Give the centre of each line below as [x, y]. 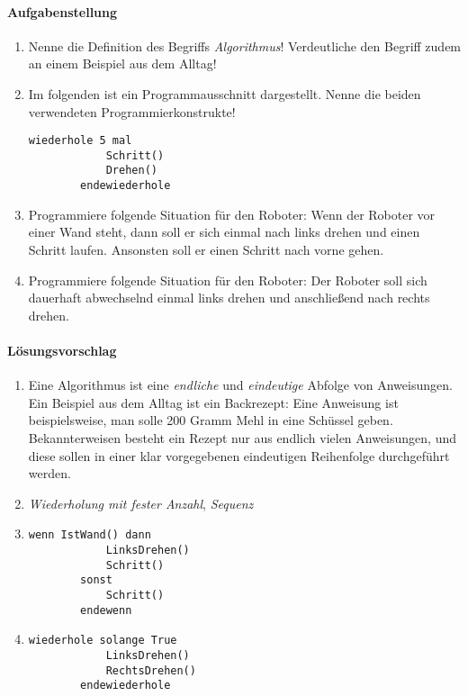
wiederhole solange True [103, 641]
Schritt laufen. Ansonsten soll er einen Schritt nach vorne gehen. [206, 249]
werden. [49, 473]
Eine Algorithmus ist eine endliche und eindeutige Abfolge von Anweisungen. [240, 385]
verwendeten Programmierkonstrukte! [132, 111]
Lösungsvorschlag [62, 350]
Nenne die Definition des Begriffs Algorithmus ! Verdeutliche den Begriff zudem [245, 45]
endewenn [106, 610]
